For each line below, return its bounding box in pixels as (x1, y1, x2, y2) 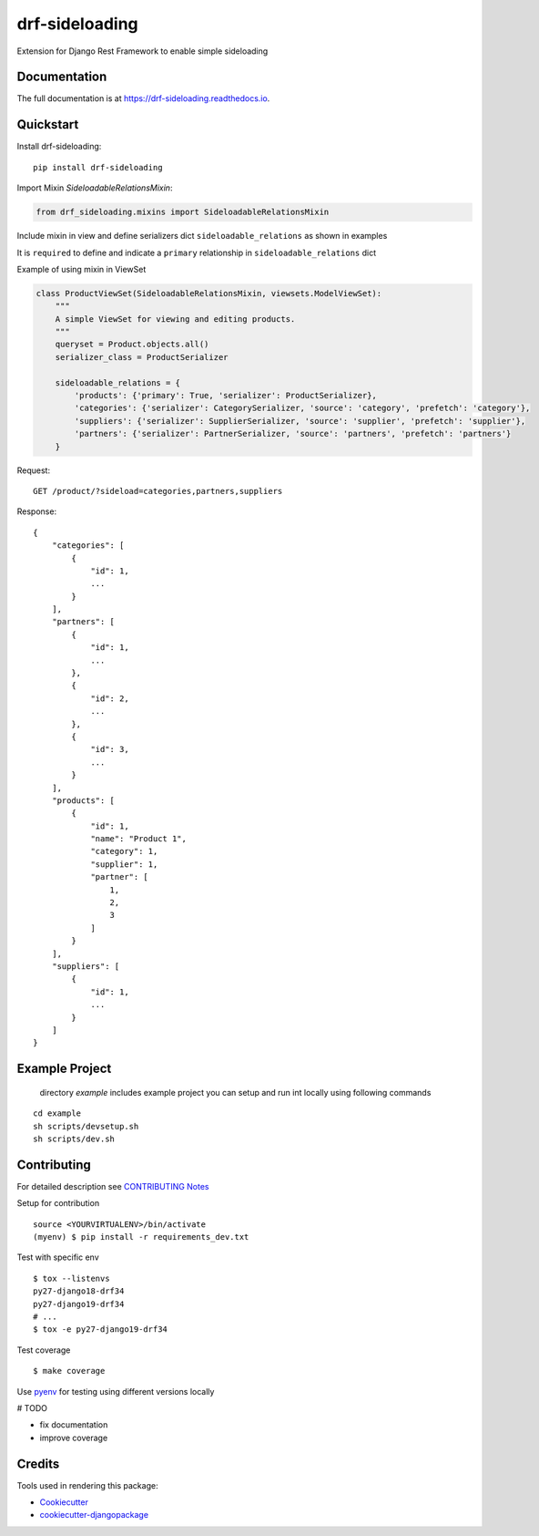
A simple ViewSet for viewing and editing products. (55, 314, 296, 324)
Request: (16, 465, 50, 476)
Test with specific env (16, 1252, 99, 1263)
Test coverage (16, 1345, 71, 1356)
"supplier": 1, (90, 859, 158, 870)
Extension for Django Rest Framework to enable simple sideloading (16, 46, 269, 57)
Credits (16, 1456, 60, 1471)
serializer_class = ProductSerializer (55, 352, 229, 362)
